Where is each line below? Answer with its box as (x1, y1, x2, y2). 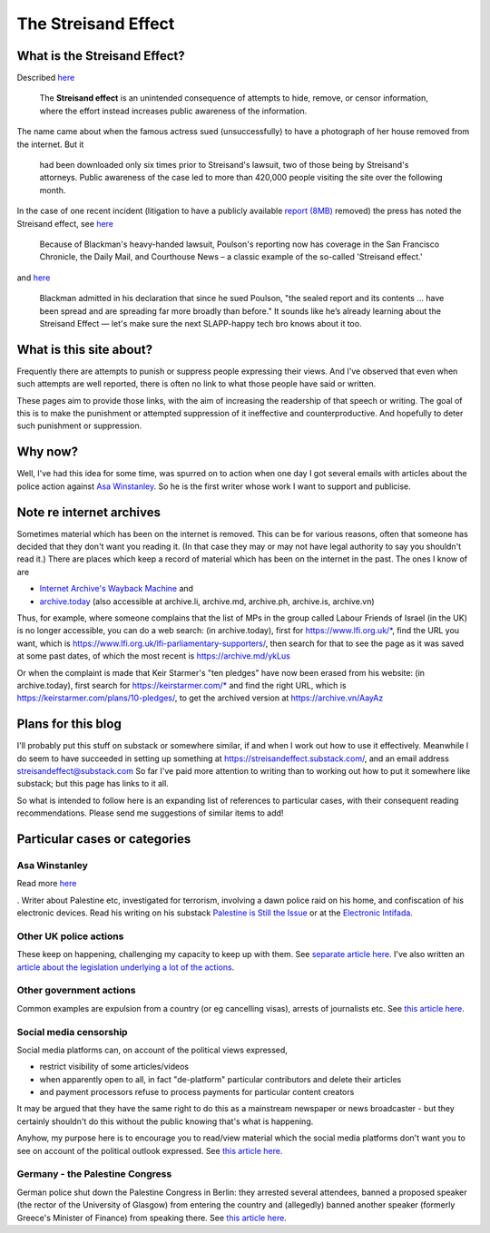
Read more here (16, 878, 77, 889)
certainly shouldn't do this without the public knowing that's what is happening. (16, 1116, 314, 1127)
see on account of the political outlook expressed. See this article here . (16, 1145, 283, 1156)
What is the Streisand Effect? (16, 48, 185, 64)
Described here (16, 73, 75, 83)
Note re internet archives (16, 504, 161, 520)
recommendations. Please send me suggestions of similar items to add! (16, 807, 284, 818)
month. (39, 184, 66, 195)
